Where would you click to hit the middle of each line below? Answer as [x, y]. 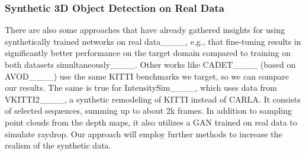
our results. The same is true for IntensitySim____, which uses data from [141, 88]
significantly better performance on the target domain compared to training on [148, 53]
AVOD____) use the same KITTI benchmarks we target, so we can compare [147, 76]
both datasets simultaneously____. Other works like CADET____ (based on [150, 64]
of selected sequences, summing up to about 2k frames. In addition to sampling [149, 111]
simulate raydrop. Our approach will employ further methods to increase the [144, 133]
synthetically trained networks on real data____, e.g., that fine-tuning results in [153, 41]
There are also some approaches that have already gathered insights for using [145, 30]
